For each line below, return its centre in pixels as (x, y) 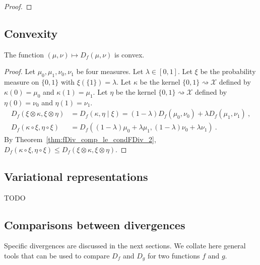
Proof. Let (20, 71)
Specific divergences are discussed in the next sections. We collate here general (125, 246)
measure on (22, 82)
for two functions (174, 256)
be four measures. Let (110, 71)
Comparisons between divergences (95, 224)
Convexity (31, 33)
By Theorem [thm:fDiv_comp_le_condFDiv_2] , (80, 139)
